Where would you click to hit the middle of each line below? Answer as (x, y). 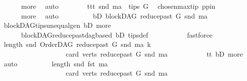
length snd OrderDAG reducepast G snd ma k (77, 44)
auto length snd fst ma (56, 63)
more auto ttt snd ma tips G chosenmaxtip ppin (118, 6)
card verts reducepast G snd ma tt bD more (154, 53)
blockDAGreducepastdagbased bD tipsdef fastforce (117, 34)
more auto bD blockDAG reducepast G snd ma (114, 15)
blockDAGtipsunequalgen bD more (57, 25)
